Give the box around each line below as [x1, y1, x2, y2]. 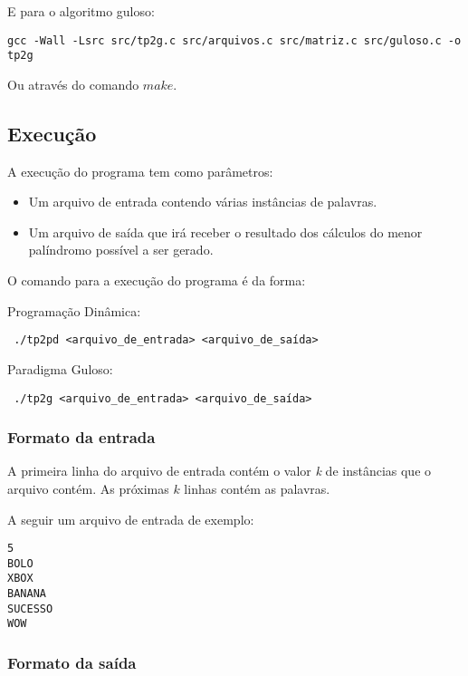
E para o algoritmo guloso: [7, 2, 155, 20]
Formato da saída [7, 652, 137, 674]
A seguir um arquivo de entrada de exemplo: [7, 509, 254, 528]
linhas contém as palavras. [184, 478, 330, 497]
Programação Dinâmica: [7, 301, 141, 320]
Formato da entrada [7, 426, 156, 449]
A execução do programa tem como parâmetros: [7, 161, 273, 180]
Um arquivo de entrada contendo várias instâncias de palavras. [28, 192, 377, 211]
